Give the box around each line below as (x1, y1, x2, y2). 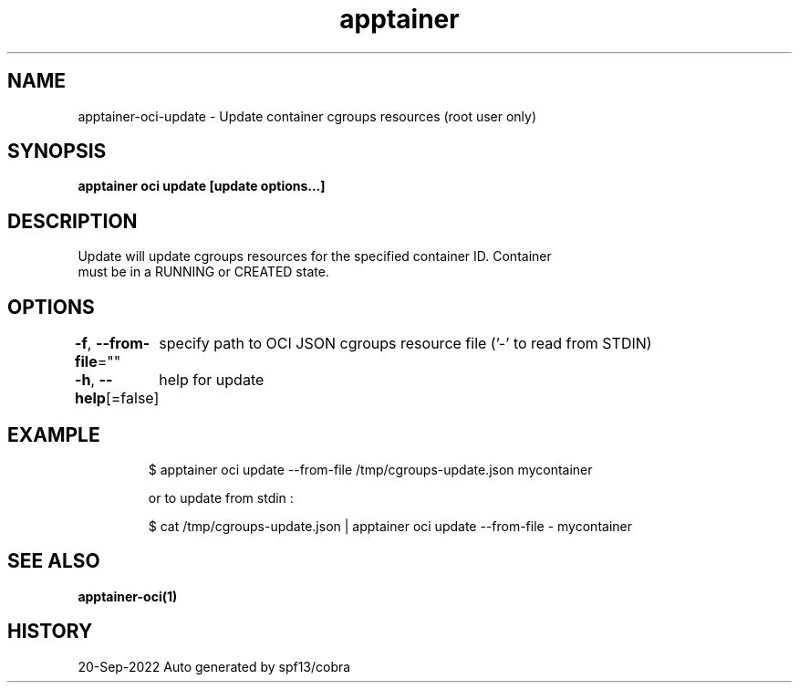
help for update (159, 371, 265, 390)
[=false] (105, 389, 160, 408)
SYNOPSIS (7, 140, 107, 163)
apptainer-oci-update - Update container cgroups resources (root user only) (78, 108, 537, 124)
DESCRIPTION (7, 209, 138, 233)
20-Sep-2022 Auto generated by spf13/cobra (78, 658, 351, 674)
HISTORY (7, 620, 93, 643)
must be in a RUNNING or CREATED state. (78, 264, 329, 280)
